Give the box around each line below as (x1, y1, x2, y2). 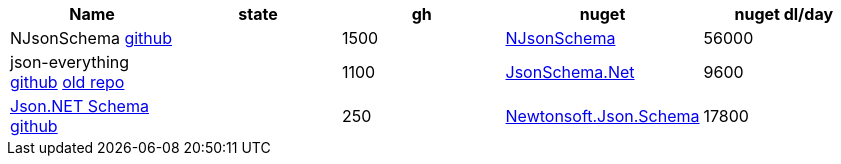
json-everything (10, 52, 130, 72)
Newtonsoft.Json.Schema (505, 106, 700, 126)
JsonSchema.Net (505, 62, 635, 82)
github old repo (10, 72, 125, 92)
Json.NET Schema (10, 96, 149, 116)
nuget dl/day (734, 4, 834, 24)
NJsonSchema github (10, 28, 173, 48)
